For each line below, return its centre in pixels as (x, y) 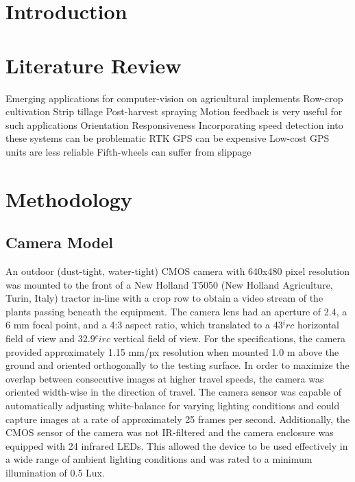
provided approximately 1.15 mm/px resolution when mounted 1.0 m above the (172, 351)
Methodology (69, 198)
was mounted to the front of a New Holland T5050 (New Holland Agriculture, (169, 284)
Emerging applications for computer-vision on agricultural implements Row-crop (174, 98)
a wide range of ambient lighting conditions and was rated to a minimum (159, 459)
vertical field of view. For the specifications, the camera (230, 338)
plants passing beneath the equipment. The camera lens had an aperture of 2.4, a (176, 311)
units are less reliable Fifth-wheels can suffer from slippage (128, 151)
